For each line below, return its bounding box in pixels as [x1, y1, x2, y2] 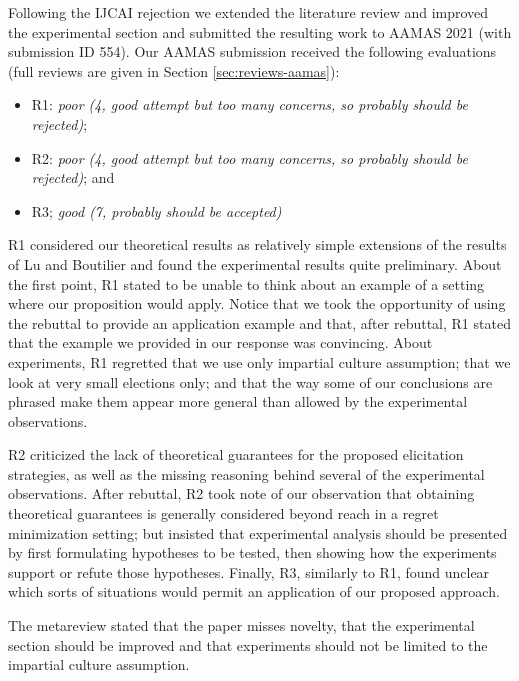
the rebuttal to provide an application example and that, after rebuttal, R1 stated [8, 312, 511, 333]
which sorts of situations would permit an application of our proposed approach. [8, 581, 500, 602]
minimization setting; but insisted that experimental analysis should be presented [8, 522, 508, 543]
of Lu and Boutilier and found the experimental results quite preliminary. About [8, 253, 502, 274]
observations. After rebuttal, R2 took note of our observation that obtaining [8, 483, 475, 504]
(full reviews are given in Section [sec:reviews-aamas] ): [8, 60, 340, 81]
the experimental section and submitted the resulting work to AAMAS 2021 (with [8, 21, 512, 42]
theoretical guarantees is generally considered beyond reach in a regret [8, 503, 439, 524]
